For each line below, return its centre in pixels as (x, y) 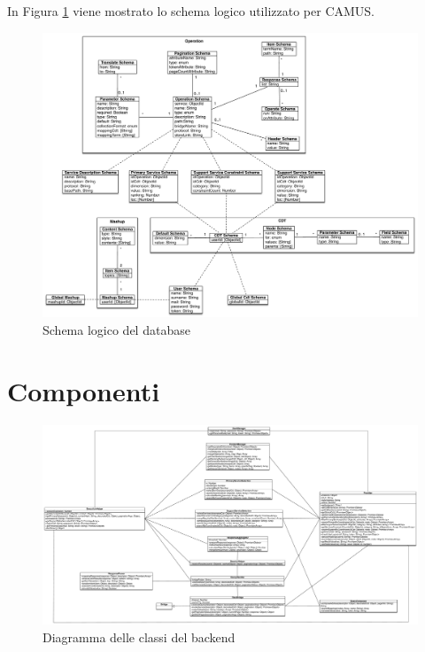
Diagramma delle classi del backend (139, 636)
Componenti (84, 390)
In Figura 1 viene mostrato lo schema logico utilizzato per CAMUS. (191, 11)
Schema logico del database (116, 329)
